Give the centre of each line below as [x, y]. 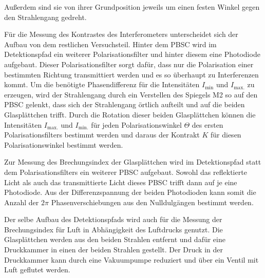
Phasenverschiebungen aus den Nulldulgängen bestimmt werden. [152, 202]
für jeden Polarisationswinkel [136, 124]
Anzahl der [22, 202]
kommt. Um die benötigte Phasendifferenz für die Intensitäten [102, 84]
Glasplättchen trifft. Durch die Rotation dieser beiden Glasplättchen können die [130, 114]
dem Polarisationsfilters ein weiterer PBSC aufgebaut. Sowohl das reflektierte [126, 172]
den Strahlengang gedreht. [45, 17]
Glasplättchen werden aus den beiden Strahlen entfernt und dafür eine [115, 239]
